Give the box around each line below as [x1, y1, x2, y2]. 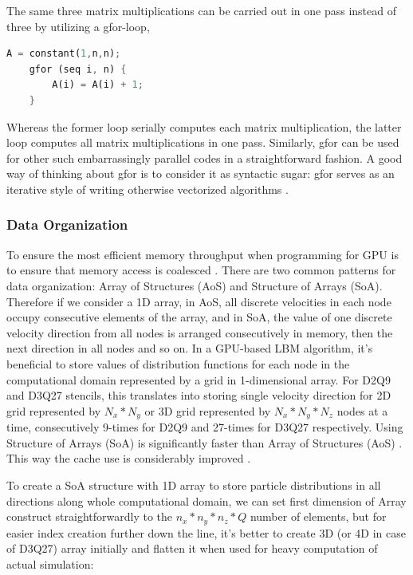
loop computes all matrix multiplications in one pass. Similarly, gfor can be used [6, 134, 399, 151]
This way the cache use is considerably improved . [6, 450, 251, 467]
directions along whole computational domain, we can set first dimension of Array [6, 492, 407, 509]
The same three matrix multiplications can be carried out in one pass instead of [6, 2, 396, 18]
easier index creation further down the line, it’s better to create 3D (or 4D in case [6, 524, 406, 541]
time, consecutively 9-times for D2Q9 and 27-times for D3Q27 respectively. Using [6, 419, 403, 435]
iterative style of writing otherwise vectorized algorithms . [6, 180, 289, 197]
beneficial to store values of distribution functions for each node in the [6, 355, 350, 372]
